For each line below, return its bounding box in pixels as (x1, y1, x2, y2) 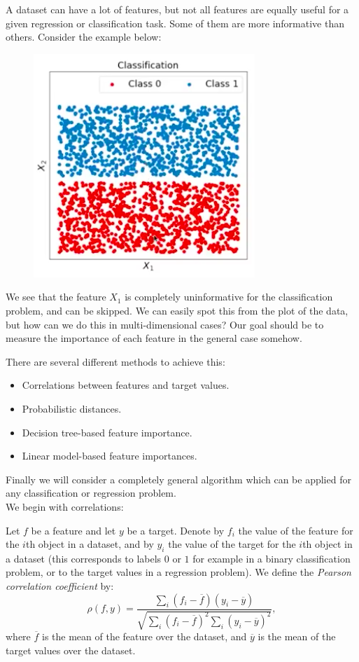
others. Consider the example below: (6, 29, 162, 44)
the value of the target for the (168, 537, 296, 551)
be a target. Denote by (127, 523, 225, 537)
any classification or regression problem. (6, 485, 176, 500)
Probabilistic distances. (22, 401, 122, 415)
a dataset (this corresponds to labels (6, 551, 162, 565)
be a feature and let (31, 523, 116, 537)
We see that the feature (6, 289, 106, 304)
